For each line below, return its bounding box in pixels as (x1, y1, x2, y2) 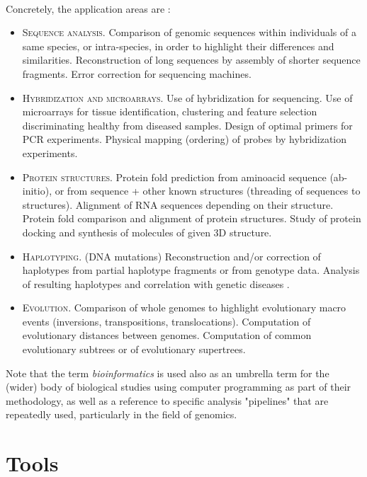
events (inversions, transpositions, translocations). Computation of (22, 314, 311, 328)
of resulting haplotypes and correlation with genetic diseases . (22, 276, 290, 291)
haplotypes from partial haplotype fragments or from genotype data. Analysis (22, 263, 360, 277)
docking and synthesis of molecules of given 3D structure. (22, 224, 272, 239)
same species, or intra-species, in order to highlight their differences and (22, 38, 334, 53)
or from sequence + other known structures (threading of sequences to (55, 183, 361, 198)
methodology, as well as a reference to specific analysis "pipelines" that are (6, 393, 329, 408)
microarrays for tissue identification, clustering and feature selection (22, 104, 317, 119)
